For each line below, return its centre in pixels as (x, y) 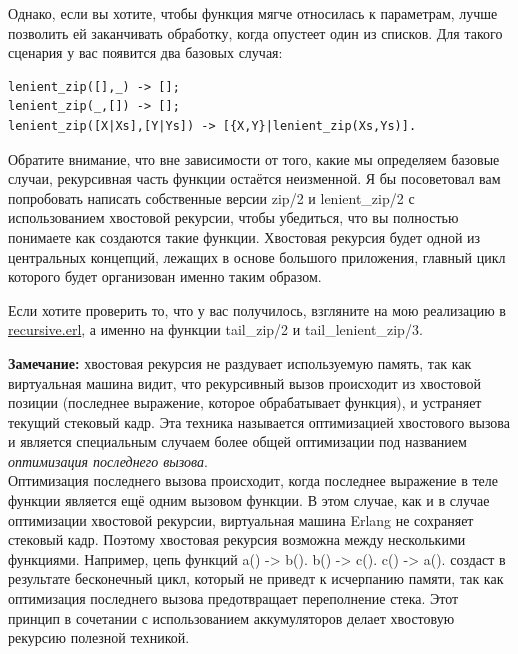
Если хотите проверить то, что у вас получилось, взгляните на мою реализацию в (257, 309)
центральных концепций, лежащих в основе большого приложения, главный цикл (257, 256)
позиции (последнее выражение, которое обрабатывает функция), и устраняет (245, 402)
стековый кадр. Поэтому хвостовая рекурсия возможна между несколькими (237, 539)
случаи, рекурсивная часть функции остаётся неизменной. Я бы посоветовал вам (254, 178)
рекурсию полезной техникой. (99, 637)
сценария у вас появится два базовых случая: (145, 52)
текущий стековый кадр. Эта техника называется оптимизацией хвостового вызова (259, 421)
